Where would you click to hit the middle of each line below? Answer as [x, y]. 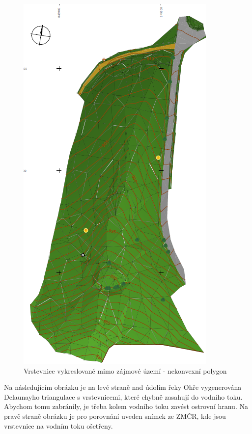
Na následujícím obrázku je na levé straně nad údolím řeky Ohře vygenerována [123, 387]
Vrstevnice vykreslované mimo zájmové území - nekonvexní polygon [125, 370]
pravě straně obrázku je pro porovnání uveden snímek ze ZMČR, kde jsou [115, 416]
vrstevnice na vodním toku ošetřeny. [58, 425]
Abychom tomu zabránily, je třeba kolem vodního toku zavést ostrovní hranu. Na [126, 406]
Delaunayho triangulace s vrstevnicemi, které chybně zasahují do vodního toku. [123, 396]
